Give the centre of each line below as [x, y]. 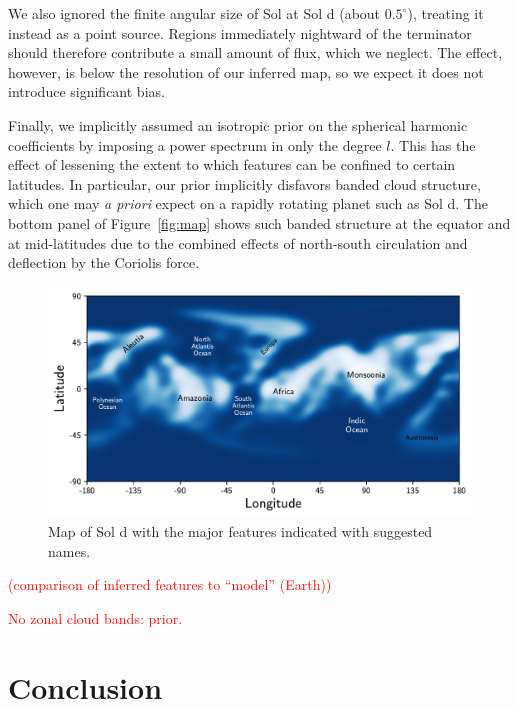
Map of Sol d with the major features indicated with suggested [240, 530]
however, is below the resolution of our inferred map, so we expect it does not [246, 71]
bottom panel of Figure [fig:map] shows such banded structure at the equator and [259, 222]
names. [69, 550]
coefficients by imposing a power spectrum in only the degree [195, 144]
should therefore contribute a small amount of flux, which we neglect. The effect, [255, 52]
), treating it [445, 13]
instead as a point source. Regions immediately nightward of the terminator [240, 32]
